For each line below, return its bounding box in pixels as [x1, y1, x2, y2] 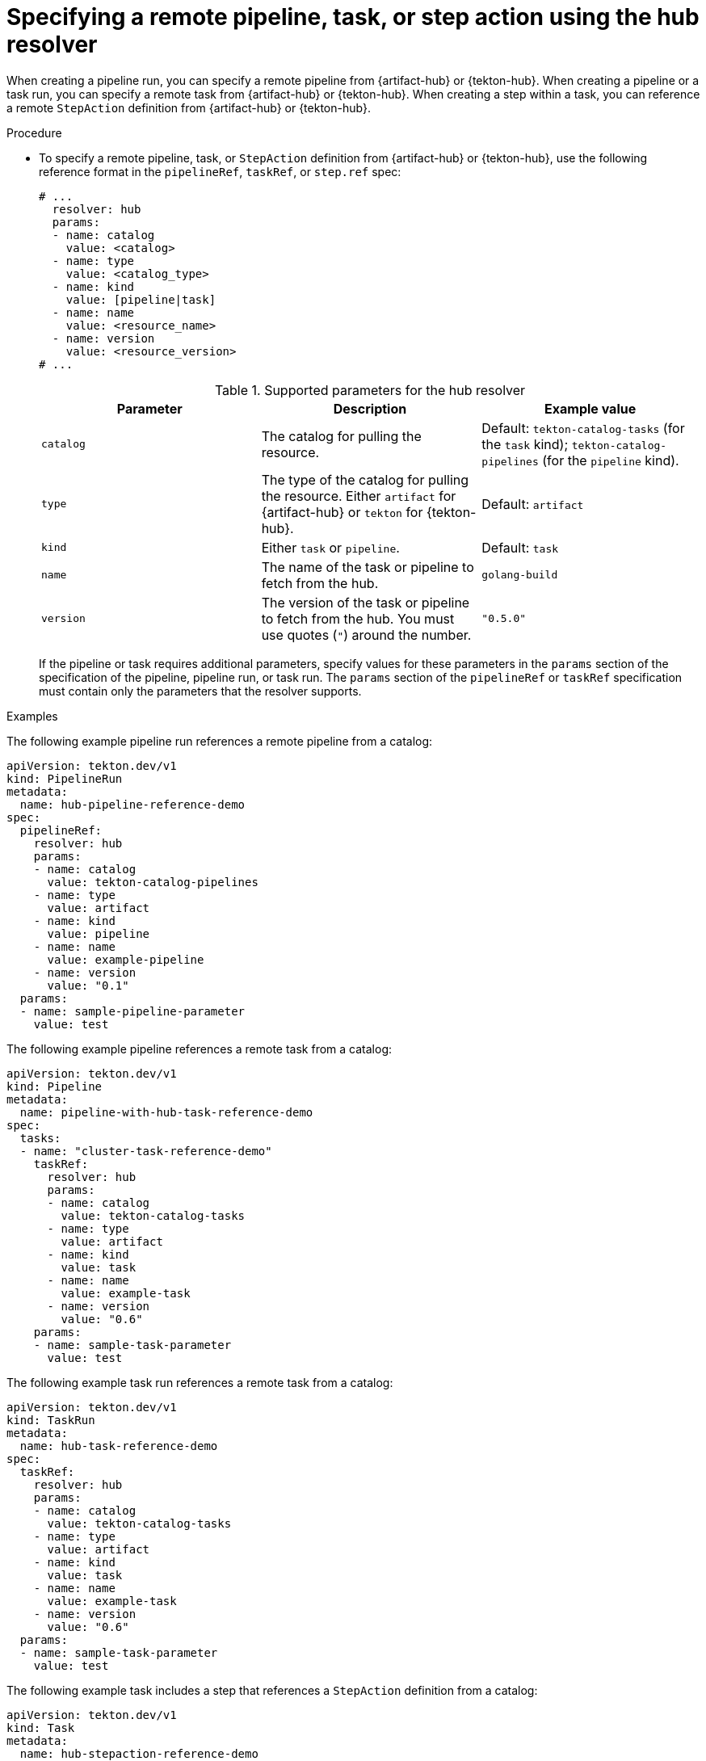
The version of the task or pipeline [261, 594, 470, 611]
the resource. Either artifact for [261, 487, 456, 504]
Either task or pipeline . [261, 539, 400, 556]
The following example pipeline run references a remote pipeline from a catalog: [6, 733, 433, 748]
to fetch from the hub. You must [261, 610, 455, 627]
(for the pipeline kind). [542, 452, 679, 469]
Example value [544, 400, 637, 417]
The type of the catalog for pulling [261, 471, 469, 488]
